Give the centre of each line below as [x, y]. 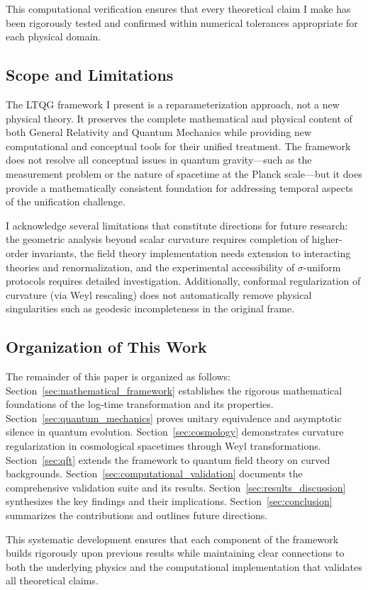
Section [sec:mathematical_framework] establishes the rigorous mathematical [174, 390]
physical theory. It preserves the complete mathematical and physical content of [179, 118]
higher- [327, 239]
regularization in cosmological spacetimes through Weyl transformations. [163, 446]
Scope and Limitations [90, 75]
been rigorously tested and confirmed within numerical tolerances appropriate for [182, 22]
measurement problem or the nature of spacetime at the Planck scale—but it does [184, 173]
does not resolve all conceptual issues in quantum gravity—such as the [159, 160]
